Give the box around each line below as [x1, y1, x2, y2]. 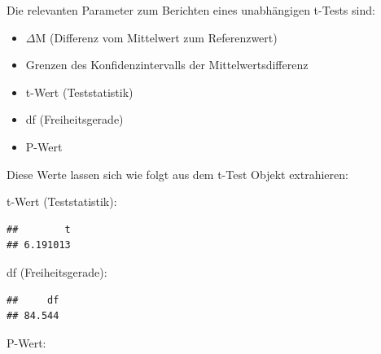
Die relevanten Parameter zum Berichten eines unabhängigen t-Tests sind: [7, 2, 375, 18]
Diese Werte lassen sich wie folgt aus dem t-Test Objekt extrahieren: [7, 165, 348, 182]
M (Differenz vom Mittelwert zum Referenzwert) [35, 28, 278, 46]
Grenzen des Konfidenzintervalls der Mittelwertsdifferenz [25, 56, 309, 73]
